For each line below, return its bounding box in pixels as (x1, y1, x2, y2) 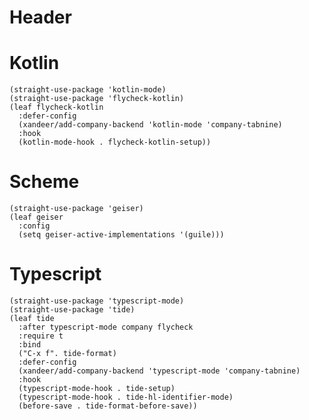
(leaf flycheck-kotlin (9, 102, 104, 113)
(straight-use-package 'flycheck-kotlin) (9, 94, 185, 104)
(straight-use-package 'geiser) (9, 204, 144, 214)
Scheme (9, 171, 80, 193)
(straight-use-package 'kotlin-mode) (9, 85, 167, 95)
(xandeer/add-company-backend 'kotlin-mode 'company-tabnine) (18, 120, 283, 130)
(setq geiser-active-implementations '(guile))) (18, 230, 225, 240)
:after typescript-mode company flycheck (18, 322, 194, 332)
